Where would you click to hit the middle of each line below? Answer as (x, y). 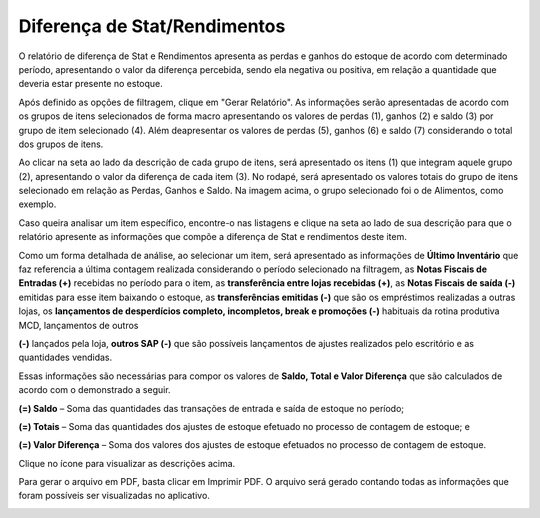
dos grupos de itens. (61, 144)
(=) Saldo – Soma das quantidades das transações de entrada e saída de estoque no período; (211, 408)
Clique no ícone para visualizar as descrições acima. (127, 463)
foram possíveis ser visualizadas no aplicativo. (114, 496)
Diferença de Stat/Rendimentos (152, 26)
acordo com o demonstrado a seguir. (94, 390)
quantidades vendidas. (65, 357)
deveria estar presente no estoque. (91, 84)
